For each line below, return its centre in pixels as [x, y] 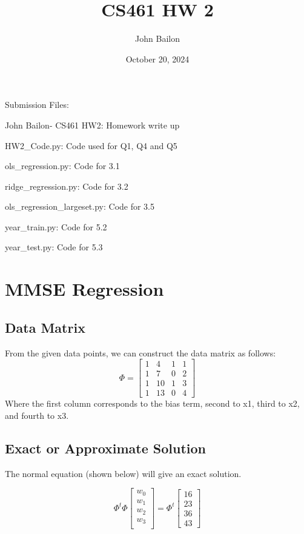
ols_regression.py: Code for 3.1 [62, 166]
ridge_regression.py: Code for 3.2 [67, 186]
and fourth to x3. [37, 415]
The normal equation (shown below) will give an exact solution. [123, 473]
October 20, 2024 [157, 58]
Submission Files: [37, 105]
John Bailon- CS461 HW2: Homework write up [92, 125]
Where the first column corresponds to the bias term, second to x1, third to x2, [152, 403]
